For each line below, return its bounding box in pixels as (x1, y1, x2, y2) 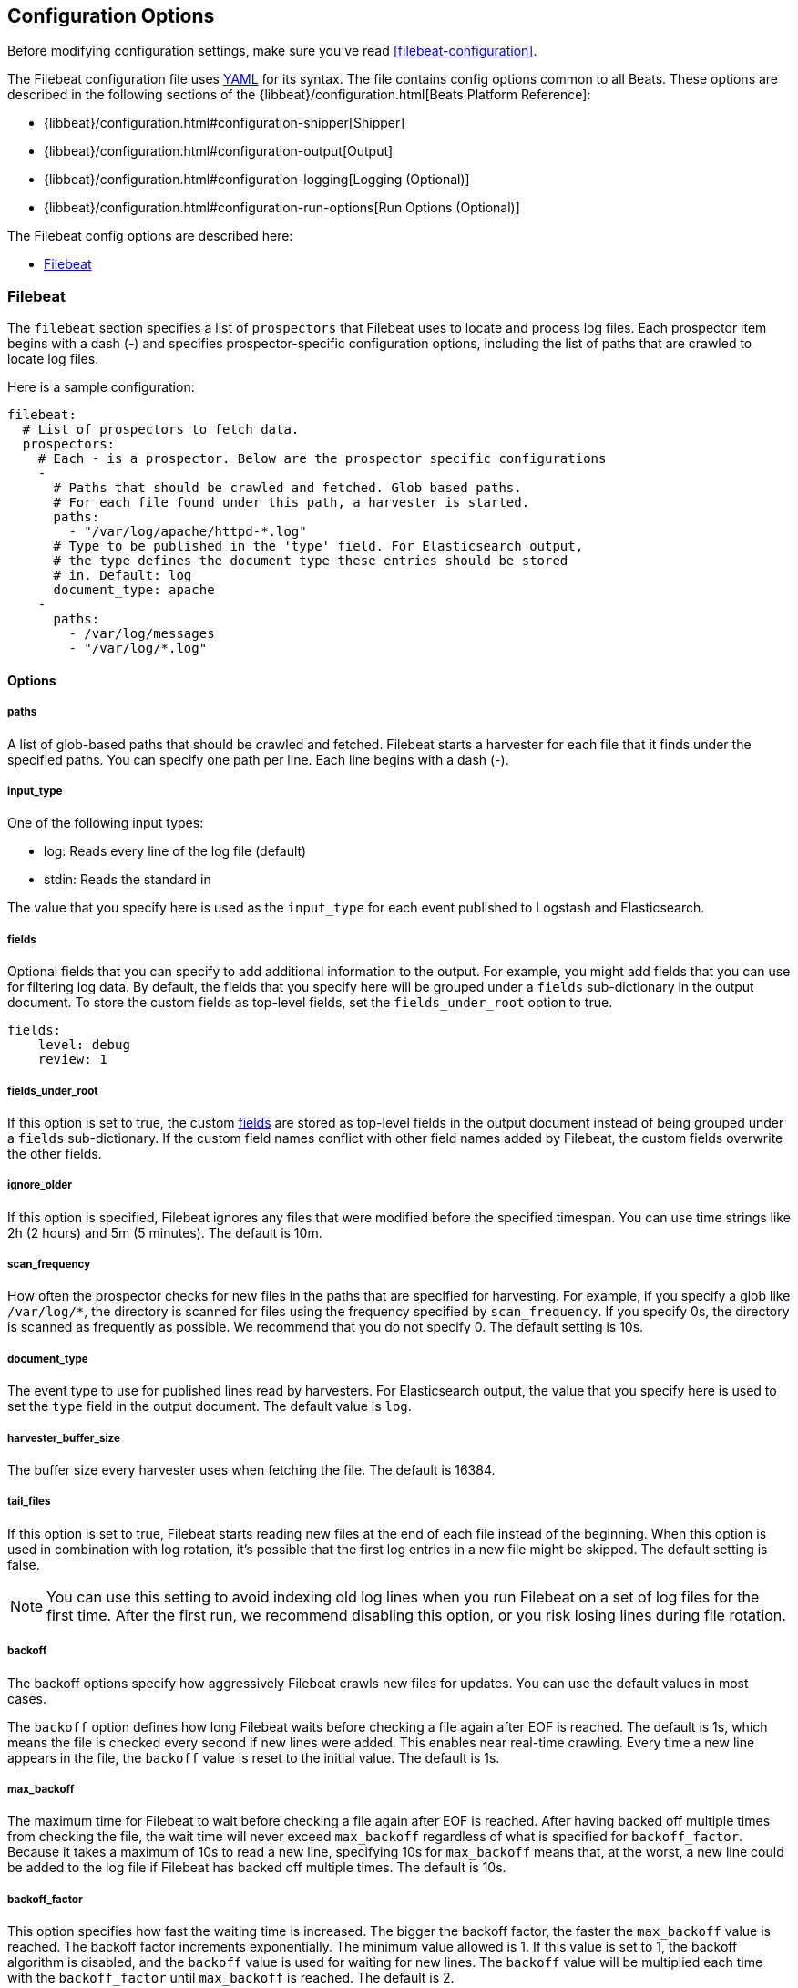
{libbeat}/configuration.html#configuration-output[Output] (44, 143, 394, 160)
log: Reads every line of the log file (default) (44, 843, 307, 860)
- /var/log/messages (68, 626, 215, 642)
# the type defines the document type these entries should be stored (53, 553, 568, 569)
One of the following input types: (7, 815, 204, 831)
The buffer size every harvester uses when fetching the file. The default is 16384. (7, 1462, 496, 1478)
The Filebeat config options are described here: (7, 228, 293, 244)
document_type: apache (53, 582, 215, 598)
